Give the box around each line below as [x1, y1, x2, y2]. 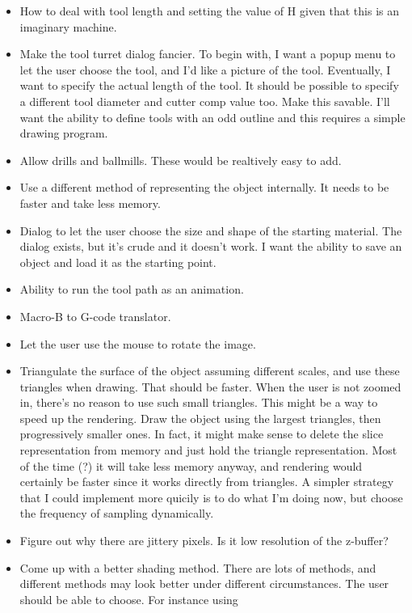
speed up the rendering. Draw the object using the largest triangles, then [19, 409, 381, 426]
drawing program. [19, 125, 108, 142]
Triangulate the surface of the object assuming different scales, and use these [19, 362, 400, 379]
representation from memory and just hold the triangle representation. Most [19, 442, 397, 459]
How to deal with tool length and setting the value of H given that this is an [19, 2, 400, 19]
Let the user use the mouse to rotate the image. [19, 335, 256, 352]
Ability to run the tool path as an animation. [19, 281, 244, 298]
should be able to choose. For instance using [19, 590, 238, 607]
